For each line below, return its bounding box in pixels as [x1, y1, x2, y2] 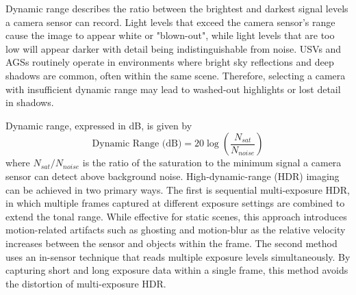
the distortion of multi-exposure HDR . [5, 276, 166, 290]
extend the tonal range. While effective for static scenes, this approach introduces [5, 209, 347, 223]
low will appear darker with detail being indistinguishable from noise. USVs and [5, 41, 342, 55]
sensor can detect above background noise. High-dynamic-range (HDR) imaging [5, 168, 340, 183]
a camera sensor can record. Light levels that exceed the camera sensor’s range [5, 14, 335, 29]
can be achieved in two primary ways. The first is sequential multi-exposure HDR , [5, 182, 350, 196]
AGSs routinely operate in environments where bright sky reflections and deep [5, 55, 334, 69]
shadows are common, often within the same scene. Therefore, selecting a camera [5, 68, 346, 82]
